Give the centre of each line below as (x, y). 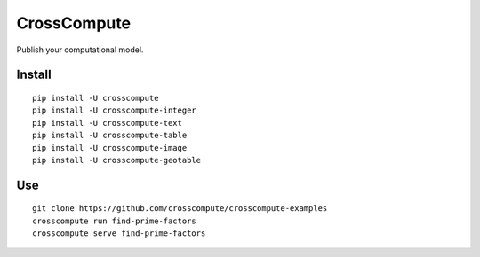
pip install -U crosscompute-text (107, 123)
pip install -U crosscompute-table (110, 136)
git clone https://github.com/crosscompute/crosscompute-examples (180, 209)
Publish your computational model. (80, 50)
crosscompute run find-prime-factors (115, 221)
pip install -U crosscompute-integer (115, 110)
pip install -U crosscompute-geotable (117, 160)
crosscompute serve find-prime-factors (119, 234)
